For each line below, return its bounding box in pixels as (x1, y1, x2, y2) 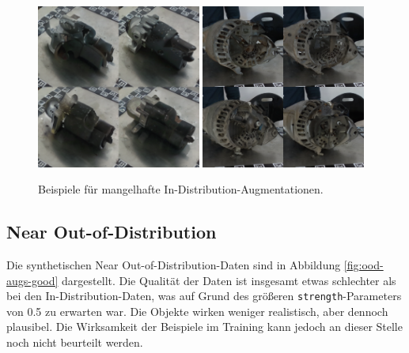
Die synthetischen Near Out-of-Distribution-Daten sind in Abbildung (6, 256, 341, 272)
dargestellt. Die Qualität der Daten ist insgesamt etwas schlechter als (62, 272, 396, 288)
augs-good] (6, 272, 59, 288)
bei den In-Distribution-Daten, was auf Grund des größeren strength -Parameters (6, 287, 402, 304)
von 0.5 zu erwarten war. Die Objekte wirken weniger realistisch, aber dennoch (6, 302, 388, 319)
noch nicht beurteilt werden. (6, 333, 143, 350)
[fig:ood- (343, 256, 384, 272)
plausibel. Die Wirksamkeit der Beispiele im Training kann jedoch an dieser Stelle (6, 318, 403, 335)
